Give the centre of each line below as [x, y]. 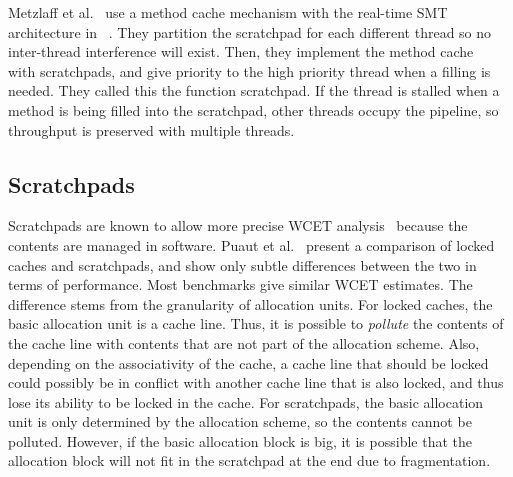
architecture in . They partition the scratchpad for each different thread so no [250, 31]
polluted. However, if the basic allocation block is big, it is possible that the [240, 440]
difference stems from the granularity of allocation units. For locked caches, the [250, 303]
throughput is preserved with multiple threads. [151, 129]
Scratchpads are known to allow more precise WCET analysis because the [238, 225]
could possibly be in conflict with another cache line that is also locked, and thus [256, 382]
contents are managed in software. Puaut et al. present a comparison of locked [251, 244]
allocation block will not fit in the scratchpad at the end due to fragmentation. [249, 460]
